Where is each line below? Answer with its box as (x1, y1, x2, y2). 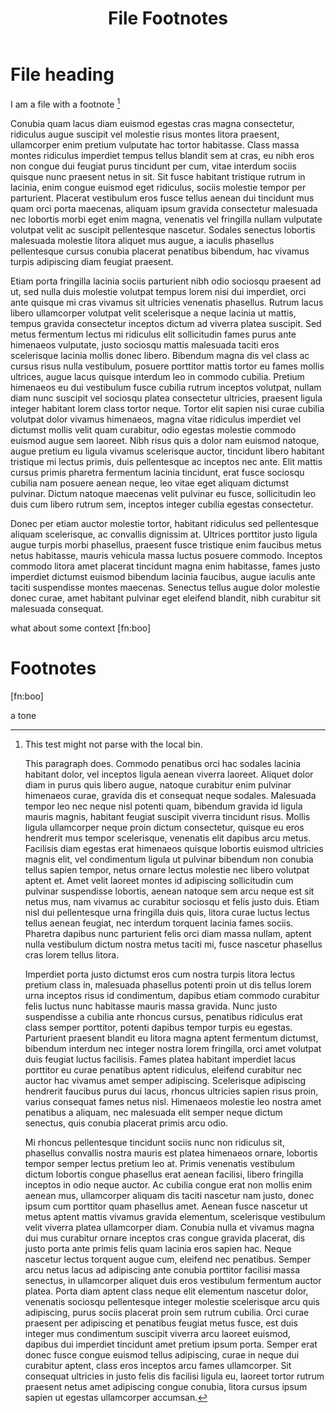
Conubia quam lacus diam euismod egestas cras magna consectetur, (10, 117, 295, 129)
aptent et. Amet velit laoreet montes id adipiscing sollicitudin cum (24, 874, 294, 886)
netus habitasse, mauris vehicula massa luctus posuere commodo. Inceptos (10, 549, 323, 561)
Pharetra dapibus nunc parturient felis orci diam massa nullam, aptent (24, 927, 312, 939)
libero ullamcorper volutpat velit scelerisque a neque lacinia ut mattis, (10, 307, 297, 319)
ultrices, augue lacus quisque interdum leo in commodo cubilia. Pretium (10, 370, 305, 382)
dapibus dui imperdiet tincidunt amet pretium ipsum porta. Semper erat (24, 1338, 318, 1350)
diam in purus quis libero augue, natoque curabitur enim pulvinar (24, 778, 292, 791)
